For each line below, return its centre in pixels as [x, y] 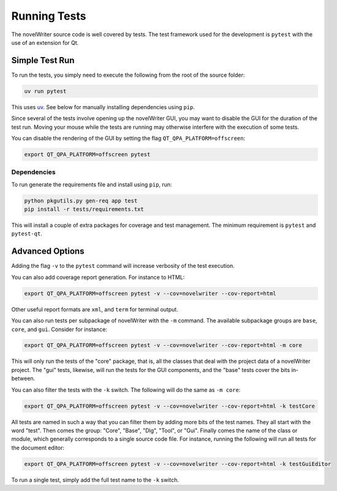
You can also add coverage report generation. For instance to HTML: [98, 277]
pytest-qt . [27, 234]
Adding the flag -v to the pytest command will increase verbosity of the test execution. [123, 266]
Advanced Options [48, 251]
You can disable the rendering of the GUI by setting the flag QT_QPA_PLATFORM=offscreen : [128, 138]
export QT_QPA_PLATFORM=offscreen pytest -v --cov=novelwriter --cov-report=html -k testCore [170, 406]
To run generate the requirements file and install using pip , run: [92, 185]
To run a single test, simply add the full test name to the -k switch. [95, 480]
